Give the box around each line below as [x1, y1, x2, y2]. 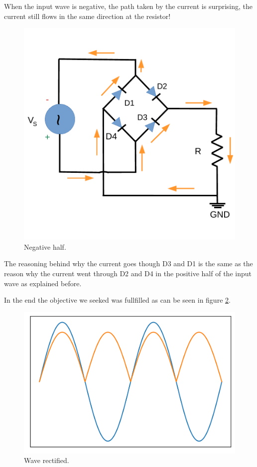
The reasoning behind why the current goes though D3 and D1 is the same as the [4, 258, 253, 269]
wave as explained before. [4, 278, 82, 288]
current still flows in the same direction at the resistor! [4, 10, 171, 21]
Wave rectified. [24, 455, 69, 466]
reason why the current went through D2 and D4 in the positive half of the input [4, 268, 252, 278]
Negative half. [24, 241, 66, 252]
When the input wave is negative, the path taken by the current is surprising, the [4, 1, 253, 11]
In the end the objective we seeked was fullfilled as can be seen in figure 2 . [4, 295, 231, 305]
